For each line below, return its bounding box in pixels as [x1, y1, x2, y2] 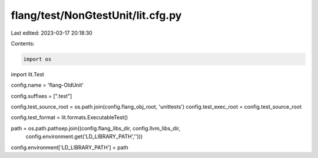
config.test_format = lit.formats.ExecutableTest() [11, 114, 128, 121]
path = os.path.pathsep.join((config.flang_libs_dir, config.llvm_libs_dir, [11, 125, 181, 132]
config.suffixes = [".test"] [11, 92, 72, 99]
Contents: [11, 40, 35, 47]
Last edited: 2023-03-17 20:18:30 [11, 29, 92, 36]
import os [23, 56, 52, 62]
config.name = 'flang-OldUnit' [11, 82, 84, 89]
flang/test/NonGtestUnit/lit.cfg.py [11, 9, 182, 22]
